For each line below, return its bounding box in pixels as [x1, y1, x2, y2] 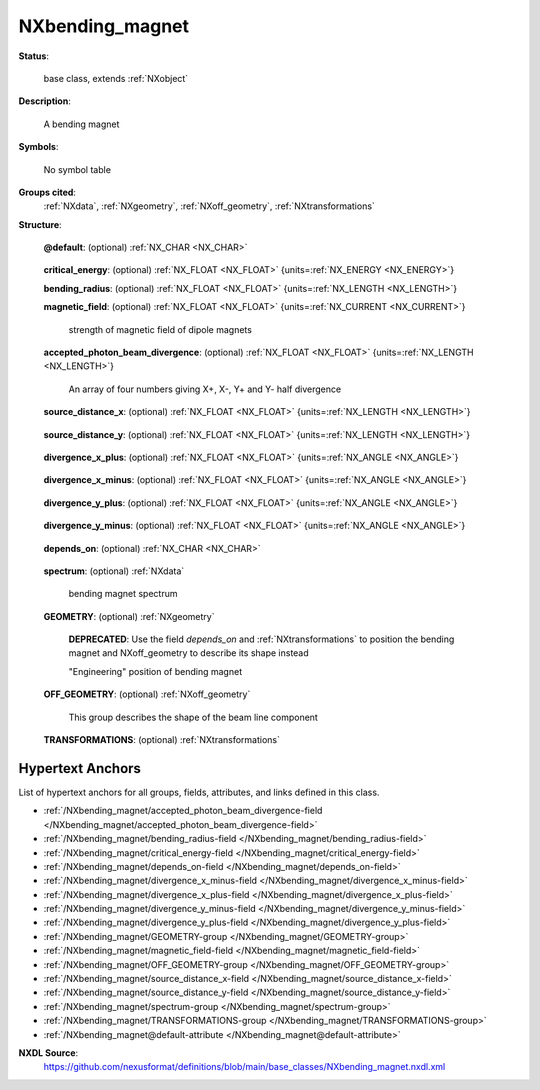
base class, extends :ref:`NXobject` [43, 72, 189, 84]
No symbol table [43, 163, 112, 175]
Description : [18, 95, 72, 107]
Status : [18, 50, 50, 62]
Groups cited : [18, 186, 77, 198]
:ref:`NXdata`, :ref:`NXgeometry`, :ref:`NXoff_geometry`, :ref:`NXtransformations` [43, 200, 375, 212]
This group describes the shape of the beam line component [68, 711, 319, 723]
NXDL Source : [18, 1046, 79, 1059]
